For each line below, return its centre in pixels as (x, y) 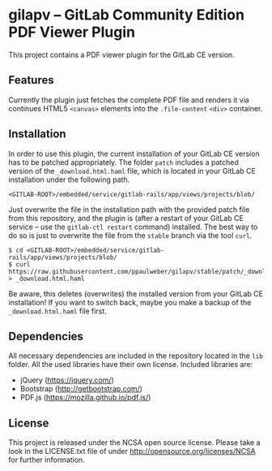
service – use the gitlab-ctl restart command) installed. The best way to (133, 227)
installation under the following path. (69, 179)
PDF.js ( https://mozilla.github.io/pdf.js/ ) (85, 398)
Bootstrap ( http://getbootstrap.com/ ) (81, 389)
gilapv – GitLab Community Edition (127, 15)
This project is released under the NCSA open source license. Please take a (134, 443)
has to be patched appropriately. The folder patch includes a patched (123, 162)
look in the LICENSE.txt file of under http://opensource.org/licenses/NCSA (132, 452)
